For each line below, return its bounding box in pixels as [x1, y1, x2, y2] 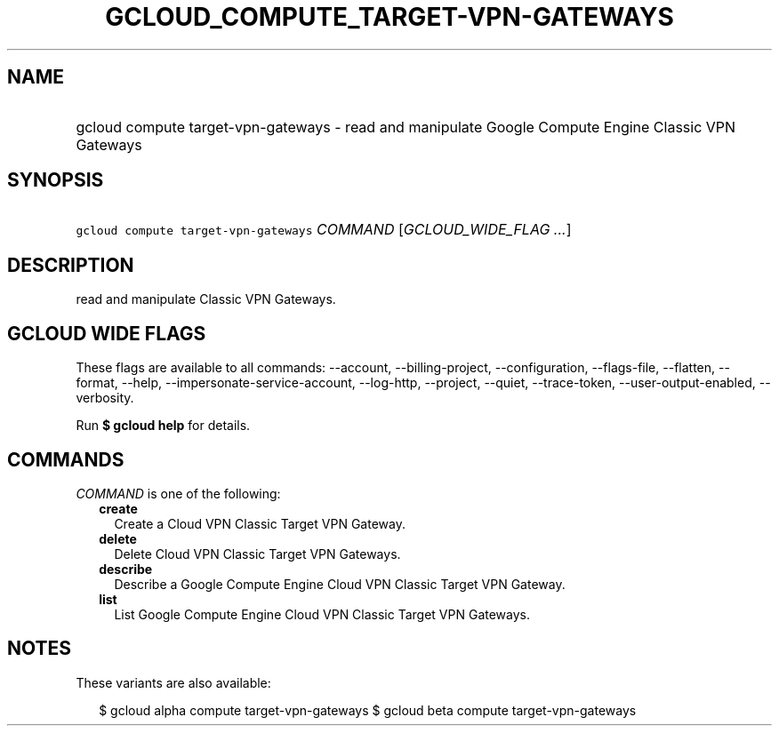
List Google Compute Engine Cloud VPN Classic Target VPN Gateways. [114, 606, 531, 622]
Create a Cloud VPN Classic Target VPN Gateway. [114, 515, 406, 531]
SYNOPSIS [7, 169, 104, 192]
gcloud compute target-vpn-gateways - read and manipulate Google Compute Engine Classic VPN [76, 117, 736, 136]
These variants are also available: [76, 674, 271, 690]
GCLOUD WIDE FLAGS [7, 322, 206, 345]
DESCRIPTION [7, 253, 134, 276]
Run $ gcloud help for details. [76, 418, 251, 434]
